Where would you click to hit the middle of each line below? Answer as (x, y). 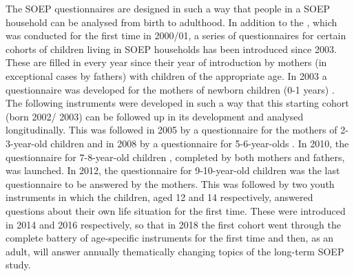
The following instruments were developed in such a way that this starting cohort (177, 103)
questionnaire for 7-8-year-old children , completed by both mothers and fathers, (175, 157)
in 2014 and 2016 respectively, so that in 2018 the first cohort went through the (173, 224)
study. (18, 265)
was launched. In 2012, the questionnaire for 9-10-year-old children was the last (173, 170)
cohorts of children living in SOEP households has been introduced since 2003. (171, 49)
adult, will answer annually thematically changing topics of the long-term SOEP (175, 251)
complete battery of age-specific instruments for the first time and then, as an (170, 238)
